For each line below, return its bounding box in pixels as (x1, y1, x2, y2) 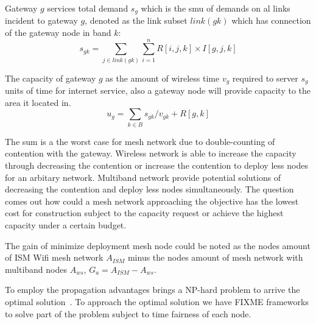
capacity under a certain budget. (5, 218, 127, 231)
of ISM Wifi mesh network (5, 251, 104, 264)
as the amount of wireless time (105, 71, 220, 84)
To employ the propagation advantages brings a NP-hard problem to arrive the (5, 283, 300, 296)
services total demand (47, 2, 128, 14)
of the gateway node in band (5, 26, 111, 39)
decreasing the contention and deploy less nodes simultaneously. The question (5, 183, 294, 195)
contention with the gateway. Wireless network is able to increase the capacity (5, 147, 297, 160)
